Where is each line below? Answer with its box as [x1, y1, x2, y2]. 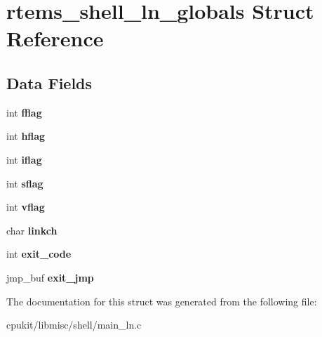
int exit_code [6, 246, 72, 261]
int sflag [6, 176, 43, 190]
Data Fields [6, 72, 93, 93]
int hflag [6, 128, 46, 143]
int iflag [6, 152, 42, 166]
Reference [6, 24, 104, 53]
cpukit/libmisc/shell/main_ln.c [6, 317, 142, 332]
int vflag [6, 199, 45, 214]
